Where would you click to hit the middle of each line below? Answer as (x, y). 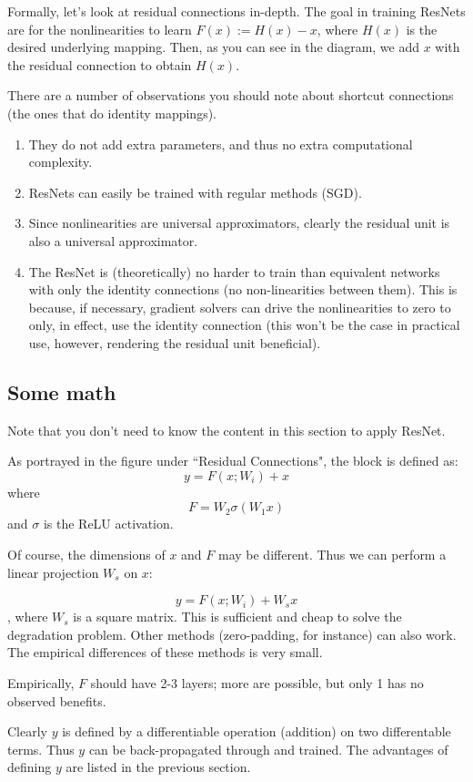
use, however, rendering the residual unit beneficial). (175, 342)
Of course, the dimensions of (86, 555)
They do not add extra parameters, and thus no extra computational (221, 144)
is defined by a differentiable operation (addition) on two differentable (257, 731)
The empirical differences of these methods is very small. (165, 652)
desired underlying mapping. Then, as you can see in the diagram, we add (214, 47)
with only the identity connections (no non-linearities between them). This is (243, 289)
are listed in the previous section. (158, 767)
